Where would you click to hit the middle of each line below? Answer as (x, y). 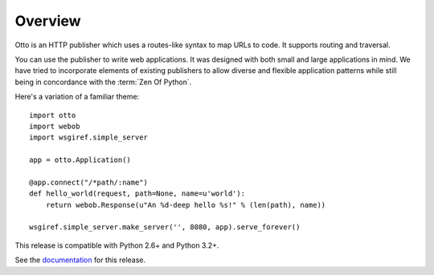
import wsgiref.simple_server (89, 137)
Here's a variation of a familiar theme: (77, 97)
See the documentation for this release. (80, 260)
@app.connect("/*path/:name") (89, 182)
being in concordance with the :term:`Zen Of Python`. (103, 82)
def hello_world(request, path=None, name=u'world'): (137, 194)
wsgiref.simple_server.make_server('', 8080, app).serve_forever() (165, 227)
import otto (53, 115)
